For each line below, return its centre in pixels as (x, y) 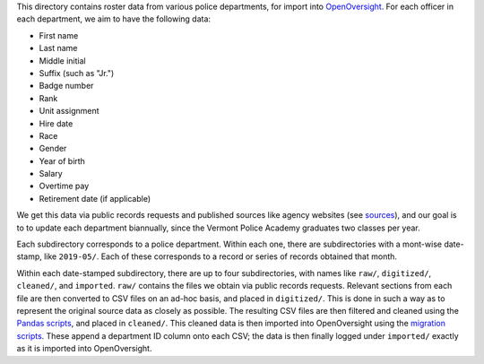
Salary (51, 174)
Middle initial (62, 61)
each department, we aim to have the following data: (113, 19)
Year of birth (62, 160)
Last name (58, 48)
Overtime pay (64, 186)
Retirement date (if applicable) (95, 198)
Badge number (66, 86)
